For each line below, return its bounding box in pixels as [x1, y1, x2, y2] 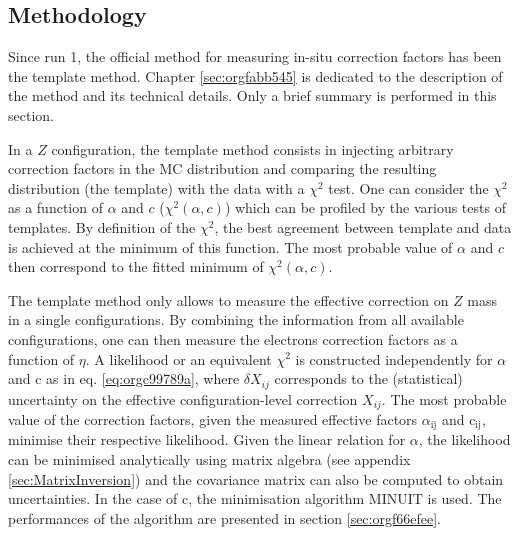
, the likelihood [418, 429, 511, 450]
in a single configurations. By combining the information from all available [8, 309, 464, 330]
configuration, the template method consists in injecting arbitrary [51, 138, 454, 159]
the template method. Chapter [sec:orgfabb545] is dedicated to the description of [8, 65, 503, 86]
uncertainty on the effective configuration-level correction [8, 388, 358, 409]
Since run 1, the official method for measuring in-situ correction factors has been [8, 46, 502, 67]
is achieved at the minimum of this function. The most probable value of [8, 236, 453, 257]
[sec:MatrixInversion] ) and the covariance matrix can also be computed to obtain [8, 468, 504, 489]
